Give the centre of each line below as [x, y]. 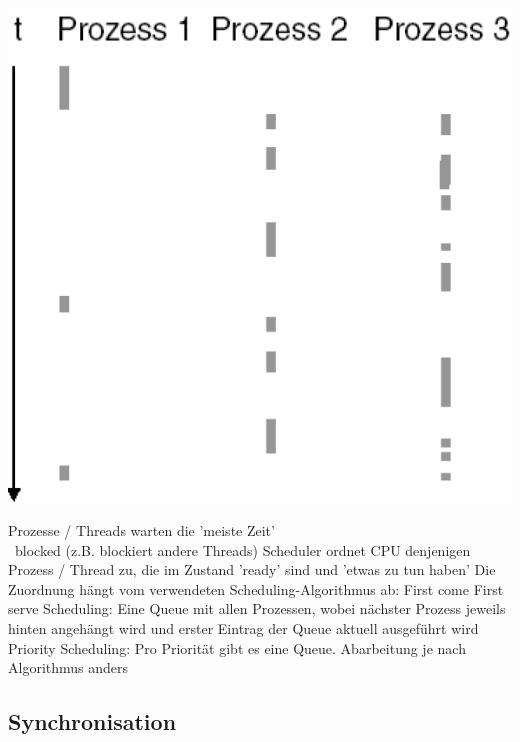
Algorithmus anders [68, 667]
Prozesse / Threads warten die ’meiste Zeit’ [141, 530]
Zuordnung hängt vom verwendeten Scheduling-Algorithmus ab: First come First [256, 588]
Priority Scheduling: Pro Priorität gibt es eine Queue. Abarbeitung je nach [237, 647]
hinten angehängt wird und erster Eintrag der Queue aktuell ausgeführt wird [243, 627]
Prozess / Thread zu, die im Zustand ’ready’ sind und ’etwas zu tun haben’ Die [252, 569]
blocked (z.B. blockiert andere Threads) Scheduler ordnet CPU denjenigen [242, 549]
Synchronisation [92, 721]
